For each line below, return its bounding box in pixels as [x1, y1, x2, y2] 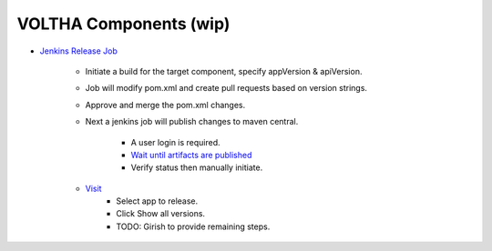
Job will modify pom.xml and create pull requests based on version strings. [85, 83, 368, 94]
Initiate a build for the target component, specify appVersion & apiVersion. [85, 65, 363, 76]
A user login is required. [130, 136, 220, 147]
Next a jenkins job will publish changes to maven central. [85, 116, 299, 127]
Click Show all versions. [116, 208, 205, 219]
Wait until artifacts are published [130, 149, 252, 160]
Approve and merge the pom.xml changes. [85, 99, 246, 110]
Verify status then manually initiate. [130, 162, 263, 173]
